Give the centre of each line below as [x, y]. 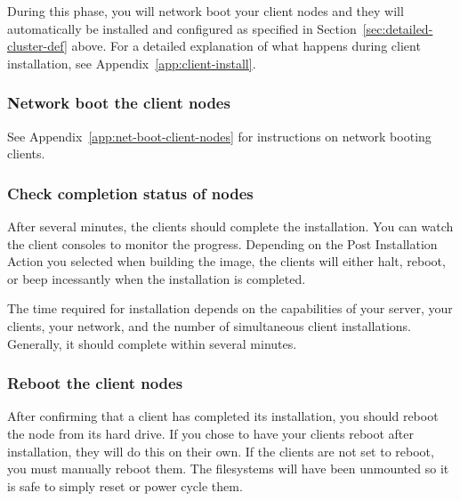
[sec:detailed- [398, 28]
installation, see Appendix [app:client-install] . [132, 63]
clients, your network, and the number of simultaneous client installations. [209, 325]
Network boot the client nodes [119, 103]
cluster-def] [37, 46]
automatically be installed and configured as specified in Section [182, 28]
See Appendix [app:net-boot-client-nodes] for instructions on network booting [219, 136]
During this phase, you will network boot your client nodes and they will [206, 11]
